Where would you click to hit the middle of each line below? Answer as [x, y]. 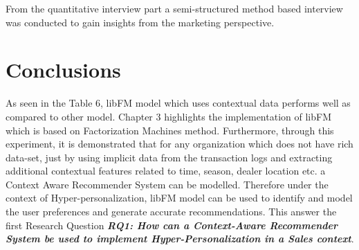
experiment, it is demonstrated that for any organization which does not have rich [179, 144]
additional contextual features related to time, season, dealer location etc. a [166, 171]
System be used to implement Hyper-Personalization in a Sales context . [180, 239]
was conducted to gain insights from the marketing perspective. [140, 22]
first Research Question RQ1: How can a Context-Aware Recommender [172, 225]
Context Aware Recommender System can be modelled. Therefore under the [167, 184]
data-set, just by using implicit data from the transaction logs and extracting [169, 157]
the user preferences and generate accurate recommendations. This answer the [171, 212]
